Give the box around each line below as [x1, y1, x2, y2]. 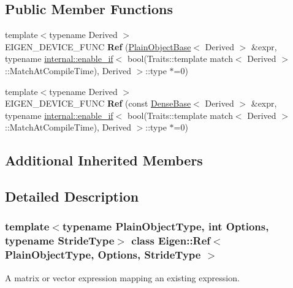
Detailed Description [5, 187, 139, 206]
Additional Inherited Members [5, 151, 203, 170]
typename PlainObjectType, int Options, [62, 219, 269, 234]
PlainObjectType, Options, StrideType [5, 247, 201, 262]
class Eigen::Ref [131, 233, 211, 248]
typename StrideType [5, 233, 115, 248]
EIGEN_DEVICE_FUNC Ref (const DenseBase [5, 97, 191, 110]
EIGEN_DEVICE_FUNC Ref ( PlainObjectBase [5, 40, 191, 53]
